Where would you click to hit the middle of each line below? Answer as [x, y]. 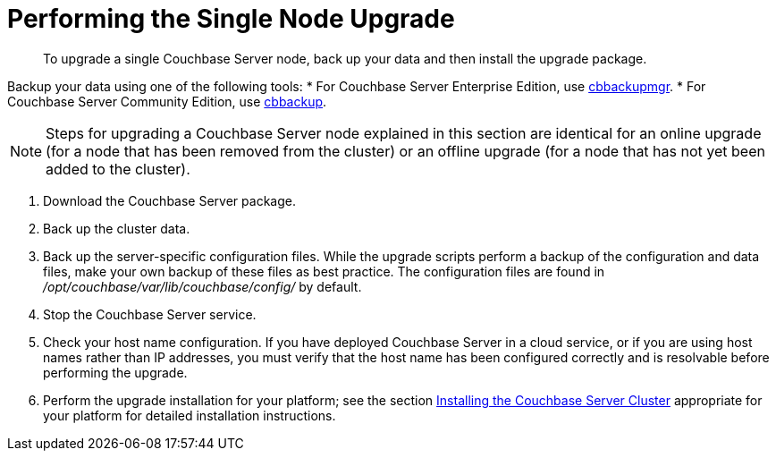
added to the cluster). [118, 169]
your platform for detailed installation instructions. [190, 415]
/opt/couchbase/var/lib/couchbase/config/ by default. [202, 286]
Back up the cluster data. [117, 228]
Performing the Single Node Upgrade [231, 19]
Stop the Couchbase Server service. [150, 314]
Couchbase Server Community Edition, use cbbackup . [167, 101]
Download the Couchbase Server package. [169, 200]
